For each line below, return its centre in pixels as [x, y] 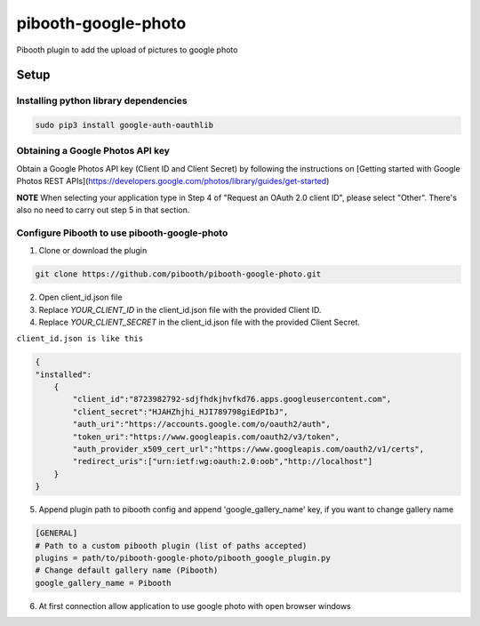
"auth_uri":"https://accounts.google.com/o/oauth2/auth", [201, 424]
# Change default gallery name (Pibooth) [127, 570]
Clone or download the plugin [93, 251]
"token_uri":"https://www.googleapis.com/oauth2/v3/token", [206, 437]
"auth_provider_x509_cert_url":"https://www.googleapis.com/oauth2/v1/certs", [248, 449]
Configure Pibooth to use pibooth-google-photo [122, 233]
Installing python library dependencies [102, 100]
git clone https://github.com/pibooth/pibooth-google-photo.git [178, 274]
